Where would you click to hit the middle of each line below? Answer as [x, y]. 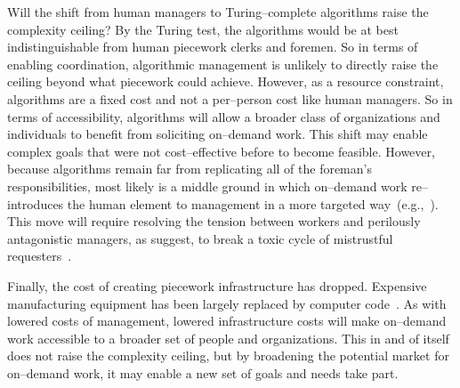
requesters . [40, 256]
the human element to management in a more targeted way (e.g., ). [253, 203]
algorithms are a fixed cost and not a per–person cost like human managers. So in [230, 98]
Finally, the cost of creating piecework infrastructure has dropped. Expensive [217, 285]
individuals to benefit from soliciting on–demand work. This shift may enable [218, 134]
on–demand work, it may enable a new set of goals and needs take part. [203, 372]
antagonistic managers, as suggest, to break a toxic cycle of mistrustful [200, 238]
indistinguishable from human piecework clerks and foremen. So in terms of [213, 47]
